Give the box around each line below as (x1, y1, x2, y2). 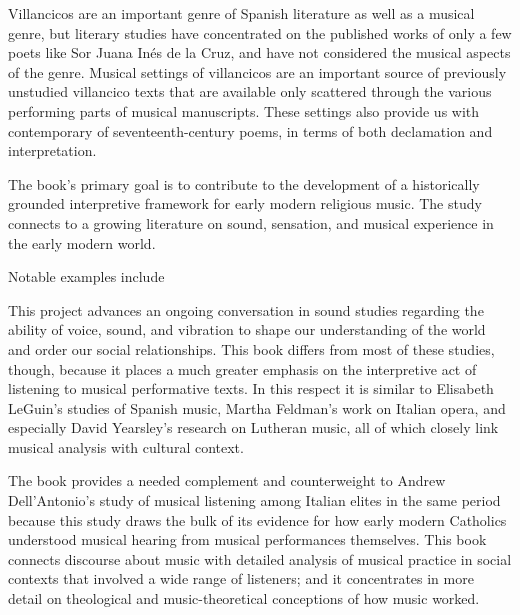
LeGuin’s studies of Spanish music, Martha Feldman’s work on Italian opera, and (8, 397, 506, 418)
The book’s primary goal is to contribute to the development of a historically (8, 173, 480, 194)
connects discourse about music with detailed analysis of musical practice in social (8, 548, 512, 569)
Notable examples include (8, 266, 165, 287)
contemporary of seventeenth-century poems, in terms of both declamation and (8, 120, 493, 141)
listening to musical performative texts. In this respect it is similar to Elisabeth (8, 378, 494, 399)
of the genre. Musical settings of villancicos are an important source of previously (8, 61, 507, 82)
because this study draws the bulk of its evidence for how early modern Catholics (8, 509, 507, 530)
